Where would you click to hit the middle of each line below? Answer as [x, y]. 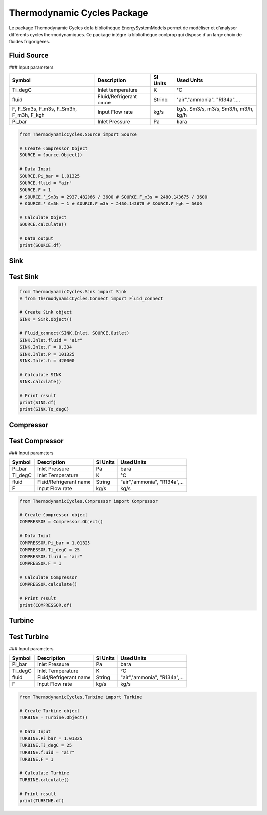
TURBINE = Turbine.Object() [53, 717]
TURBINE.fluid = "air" [47, 752]
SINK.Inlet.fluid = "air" [51, 340]
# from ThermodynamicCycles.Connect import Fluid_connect [91, 299]
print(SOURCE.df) [41, 245]
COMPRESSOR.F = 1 [41, 563]
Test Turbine [29, 637]
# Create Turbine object [50, 711]
